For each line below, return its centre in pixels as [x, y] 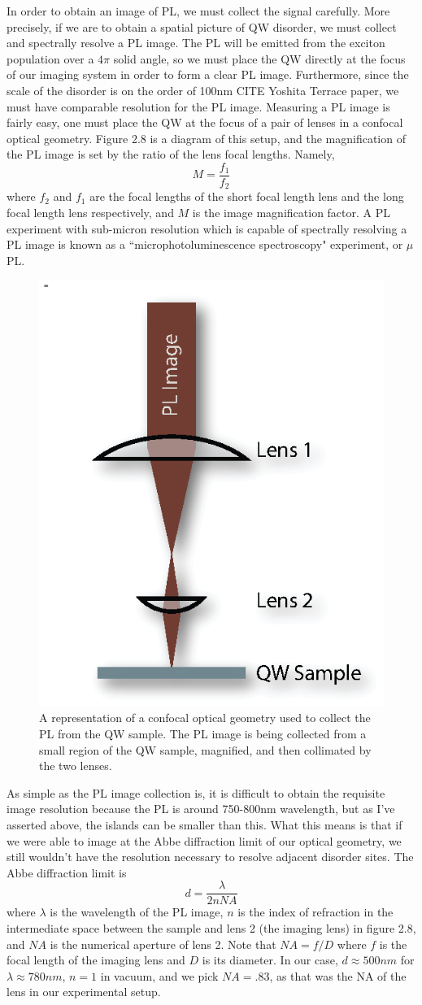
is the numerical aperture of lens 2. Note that [163, 944]
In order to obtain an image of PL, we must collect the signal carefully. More [198, 11]
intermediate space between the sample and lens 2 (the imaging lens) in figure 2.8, [211, 928]
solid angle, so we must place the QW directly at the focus [259, 58]
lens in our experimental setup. [84, 992]
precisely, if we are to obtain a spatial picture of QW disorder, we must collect [202, 26]
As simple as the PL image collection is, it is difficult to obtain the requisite [196, 792]
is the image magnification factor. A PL [291, 213]
